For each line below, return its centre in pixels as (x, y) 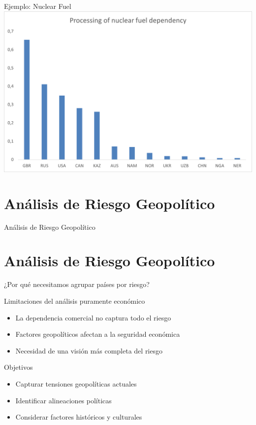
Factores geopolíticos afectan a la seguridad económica (98, 334)
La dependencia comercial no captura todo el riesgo (93, 317)
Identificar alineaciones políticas (64, 400)
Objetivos (18, 367)
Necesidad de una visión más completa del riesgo (89, 350)
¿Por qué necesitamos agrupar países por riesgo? (77, 284)
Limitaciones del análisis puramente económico (75, 301)
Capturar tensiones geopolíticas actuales (76, 383)
